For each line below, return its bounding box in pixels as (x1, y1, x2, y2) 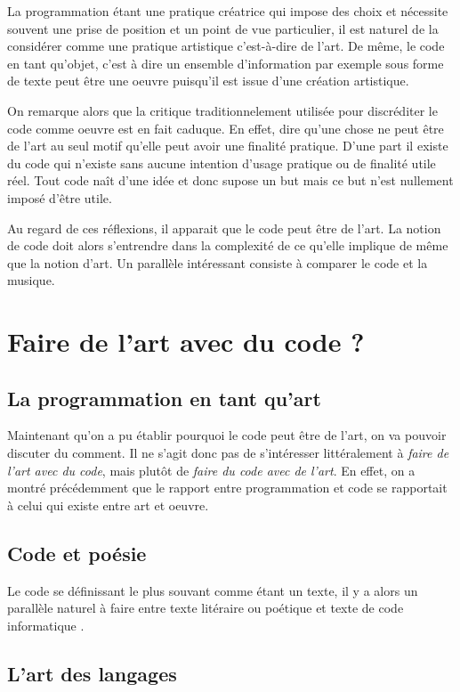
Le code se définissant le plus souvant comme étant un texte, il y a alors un (7, 581, 418, 599)
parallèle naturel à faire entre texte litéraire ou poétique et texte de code (7, 598, 404, 617)
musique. (7, 271, 55, 289)
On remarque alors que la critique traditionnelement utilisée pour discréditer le (7, 101, 438, 119)
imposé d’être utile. (7, 188, 112, 207)
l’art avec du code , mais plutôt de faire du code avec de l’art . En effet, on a (7, 460, 416, 479)
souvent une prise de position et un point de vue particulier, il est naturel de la (7, 19, 439, 37)
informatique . (7, 615, 85, 634)
